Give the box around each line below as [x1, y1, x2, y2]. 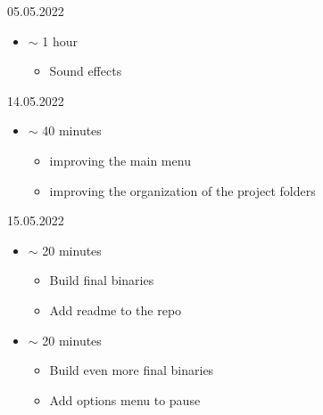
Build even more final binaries [49, 361, 214, 379]
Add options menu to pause [49, 390, 201, 409]
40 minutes [42, 121, 102, 140]
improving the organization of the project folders [49, 181, 316, 199]
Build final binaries [49, 271, 154, 289]
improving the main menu [49, 151, 191, 169]
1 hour [42, 31, 79, 50]
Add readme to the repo [49, 300, 182, 319]
